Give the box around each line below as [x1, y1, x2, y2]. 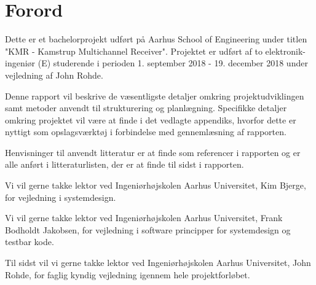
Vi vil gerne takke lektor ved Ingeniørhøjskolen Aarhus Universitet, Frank [5, 211, 283, 224]
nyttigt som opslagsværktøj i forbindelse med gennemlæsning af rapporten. [5, 125, 286, 138]
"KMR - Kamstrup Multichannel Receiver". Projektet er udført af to [5, 44, 263, 57]
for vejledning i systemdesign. [5, 190, 116, 203]
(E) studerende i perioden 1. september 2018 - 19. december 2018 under [38, 57, 308, 69]
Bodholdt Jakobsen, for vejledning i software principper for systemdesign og [5, 223, 291, 236]
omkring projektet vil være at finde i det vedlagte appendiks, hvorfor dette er [5, 113, 296, 126]
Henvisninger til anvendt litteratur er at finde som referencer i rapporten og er [5, 146, 301, 158]
